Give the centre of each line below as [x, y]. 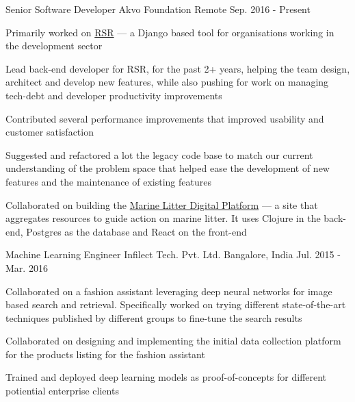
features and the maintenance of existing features [108, 181]
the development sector [54, 46]
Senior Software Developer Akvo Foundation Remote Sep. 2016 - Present [158, 9]
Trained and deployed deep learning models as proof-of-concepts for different [166, 377]
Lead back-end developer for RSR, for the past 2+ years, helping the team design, [178, 68]
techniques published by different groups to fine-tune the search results [154, 317]
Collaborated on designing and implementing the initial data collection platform [173, 341]
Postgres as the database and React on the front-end [136, 231]
